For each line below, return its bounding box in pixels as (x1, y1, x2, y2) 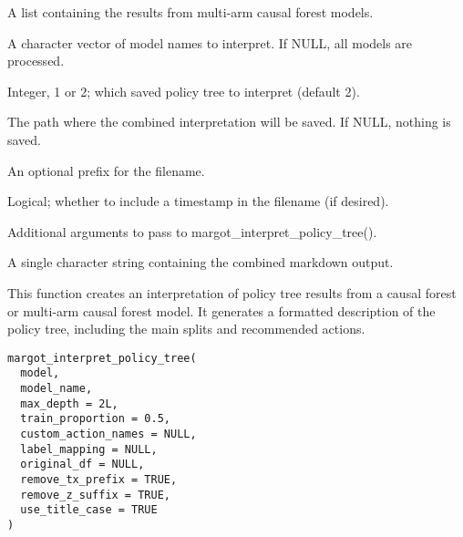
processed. (7, 51, 65, 70)
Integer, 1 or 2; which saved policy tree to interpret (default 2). (7, 81, 360, 100)
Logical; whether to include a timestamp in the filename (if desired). (7, 191, 389, 211)
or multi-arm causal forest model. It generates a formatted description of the (7, 301, 436, 320)
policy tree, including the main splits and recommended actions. (7, 319, 365, 338)
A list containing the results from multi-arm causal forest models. (7, 3, 374, 21)
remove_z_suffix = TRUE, (20, 488, 170, 501)
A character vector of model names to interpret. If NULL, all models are (7, 33, 413, 52)
